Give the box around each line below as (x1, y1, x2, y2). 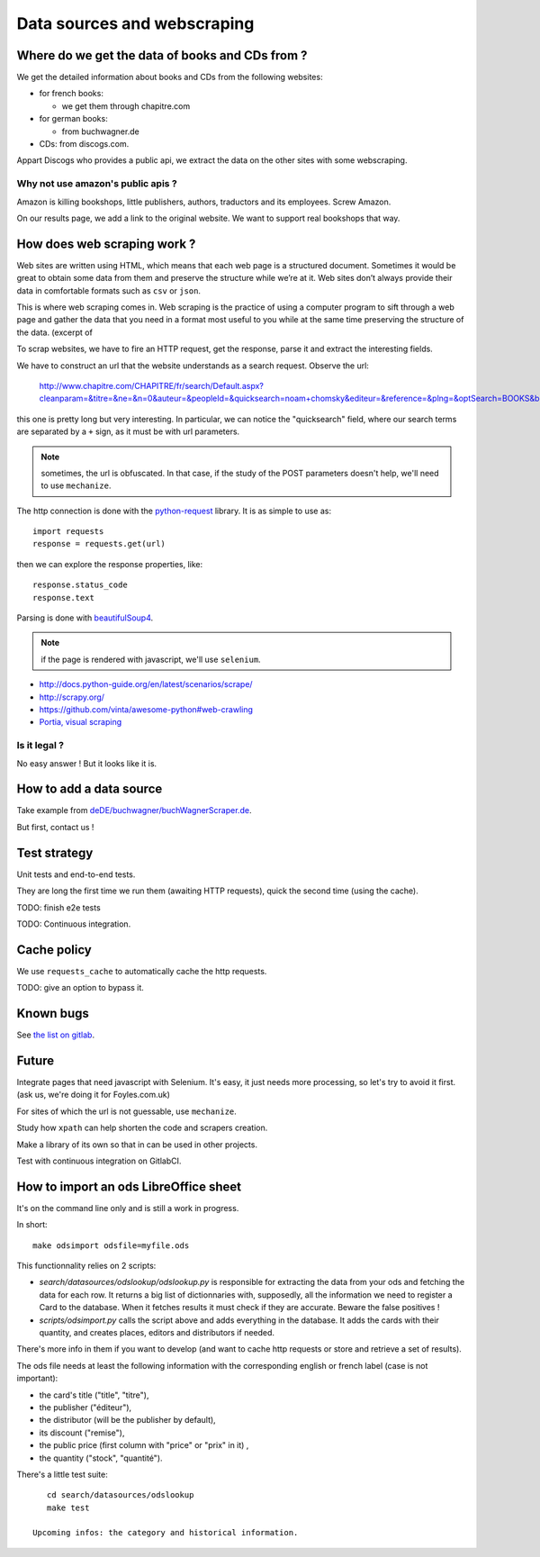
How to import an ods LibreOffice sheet (16, 1179, 242, 1194)
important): (16, 1373, 58, 1384)
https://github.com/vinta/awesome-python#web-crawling (39, 704, 254, 715)
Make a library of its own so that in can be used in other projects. (16, 1139, 258, 1150)
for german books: (39, 113, 108, 124)
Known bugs (16, 1006, 90, 1021)
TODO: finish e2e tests (16, 901, 101, 913)
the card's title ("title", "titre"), (39, 1390, 149, 1400)
